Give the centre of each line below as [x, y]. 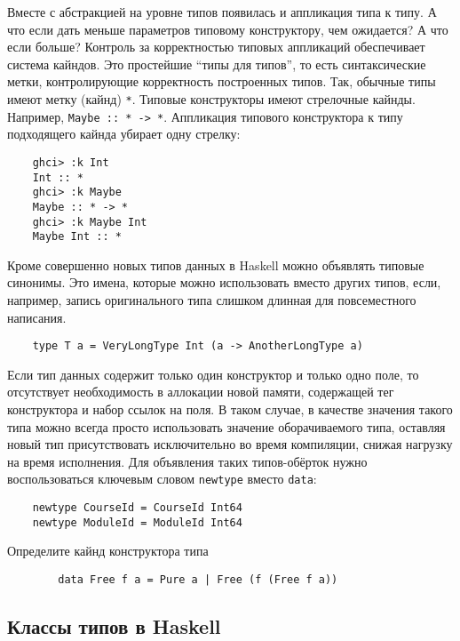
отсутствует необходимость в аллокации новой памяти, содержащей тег [201, 392]
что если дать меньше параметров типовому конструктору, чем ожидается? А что [228, 29]
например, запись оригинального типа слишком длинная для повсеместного [212, 300]
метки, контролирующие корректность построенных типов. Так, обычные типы [222, 81]
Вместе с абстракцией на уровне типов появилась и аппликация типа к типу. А [222, 12]
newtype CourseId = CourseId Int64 [137, 508]
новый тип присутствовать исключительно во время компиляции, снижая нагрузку [230, 444]
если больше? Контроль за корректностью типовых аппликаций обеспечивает [216, 47]
